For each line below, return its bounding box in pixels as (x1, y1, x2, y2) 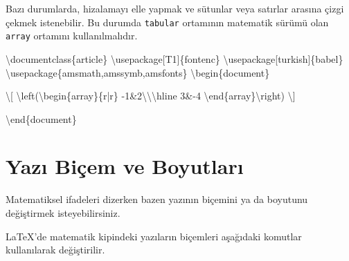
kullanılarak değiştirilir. (6, 242, 105, 257)
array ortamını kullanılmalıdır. (6, 28, 138, 43)
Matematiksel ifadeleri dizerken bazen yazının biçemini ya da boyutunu (6, 192, 308, 206)
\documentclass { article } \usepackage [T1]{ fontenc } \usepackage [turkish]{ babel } (6, 51, 343, 66)
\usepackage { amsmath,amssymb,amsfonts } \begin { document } (6, 65, 270, 79)
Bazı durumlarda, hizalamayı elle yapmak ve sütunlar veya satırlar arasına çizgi (6, 1, 344, 15)
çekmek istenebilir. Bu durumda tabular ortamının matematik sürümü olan (6, 14, 329, 29)
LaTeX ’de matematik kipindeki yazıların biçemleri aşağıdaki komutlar (6, 229, 302, 243)
